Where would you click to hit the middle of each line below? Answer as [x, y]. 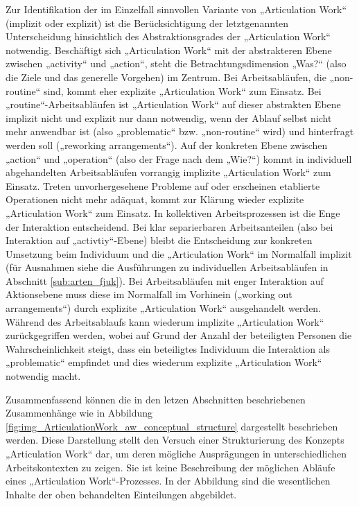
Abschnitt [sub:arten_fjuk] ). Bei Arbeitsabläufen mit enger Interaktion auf [165, 280]
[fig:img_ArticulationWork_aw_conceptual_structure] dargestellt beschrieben [172, 426]
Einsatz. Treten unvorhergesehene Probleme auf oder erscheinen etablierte [163, 185]
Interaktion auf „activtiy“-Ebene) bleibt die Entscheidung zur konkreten [159, 240]
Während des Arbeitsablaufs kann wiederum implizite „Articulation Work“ [165, 321]
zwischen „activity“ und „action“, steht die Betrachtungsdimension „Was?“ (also [176, 63]
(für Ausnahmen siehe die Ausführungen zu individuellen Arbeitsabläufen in [167, 267]
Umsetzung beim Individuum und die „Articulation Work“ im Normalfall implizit [179, 253]
